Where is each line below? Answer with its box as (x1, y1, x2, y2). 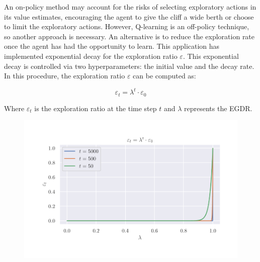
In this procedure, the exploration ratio (4, 70, 125, 81)
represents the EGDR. (184, 103, 252, 113)
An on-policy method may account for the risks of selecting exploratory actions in (4, 2, 256, 12)
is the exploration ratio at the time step (34, 103, 157, 113)
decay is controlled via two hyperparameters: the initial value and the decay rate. (4, 60, 254, 71)
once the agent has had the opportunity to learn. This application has (4, 41, 220, 51)
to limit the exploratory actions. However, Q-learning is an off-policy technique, (4, 21, 249, 32)
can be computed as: (133, 70, 196, 81)
